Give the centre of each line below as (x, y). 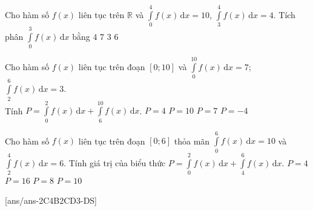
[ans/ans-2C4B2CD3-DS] (51, 200)
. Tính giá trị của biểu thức (115, 162)
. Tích (284, 14)
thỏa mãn (192, 141)
